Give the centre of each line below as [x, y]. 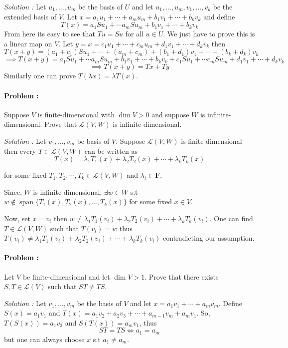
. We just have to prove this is [209, 34]
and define [219, 16]
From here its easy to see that [50, 34]
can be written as [111, 151]
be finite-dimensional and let [66, 276]
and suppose [170, 114]
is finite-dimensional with [76, 114]
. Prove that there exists [182, 276]
